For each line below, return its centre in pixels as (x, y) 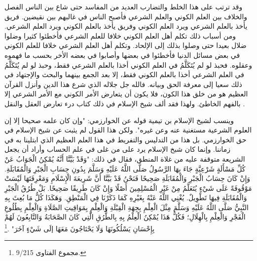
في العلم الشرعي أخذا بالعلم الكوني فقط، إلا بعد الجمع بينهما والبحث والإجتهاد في (124, 74)
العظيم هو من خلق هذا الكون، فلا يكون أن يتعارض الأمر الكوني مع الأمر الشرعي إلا (126, 94)
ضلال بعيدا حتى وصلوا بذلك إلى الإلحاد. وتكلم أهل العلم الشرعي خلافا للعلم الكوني (126, 45)
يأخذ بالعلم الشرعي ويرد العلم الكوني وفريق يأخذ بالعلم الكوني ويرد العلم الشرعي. (126, 26)
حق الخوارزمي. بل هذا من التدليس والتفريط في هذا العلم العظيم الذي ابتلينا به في (126, 139)
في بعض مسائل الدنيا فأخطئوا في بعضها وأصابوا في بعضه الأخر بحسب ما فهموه (122, 55)
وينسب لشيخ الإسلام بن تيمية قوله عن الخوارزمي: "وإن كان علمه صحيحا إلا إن (119, 120)
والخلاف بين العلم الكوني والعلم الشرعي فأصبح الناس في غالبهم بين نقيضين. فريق (126, 16)
